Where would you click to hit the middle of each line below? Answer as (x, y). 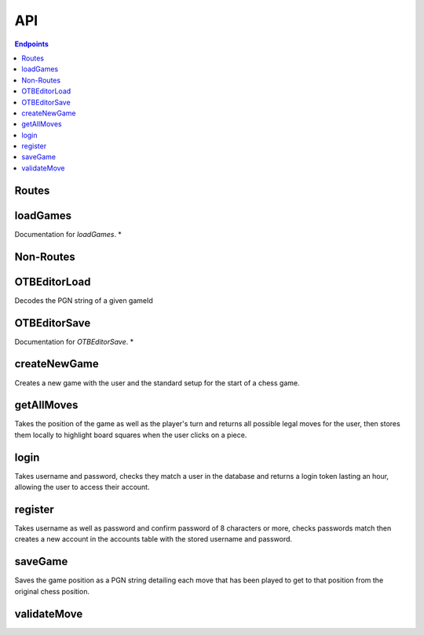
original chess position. (52, 591)
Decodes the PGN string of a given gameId (84, 300)
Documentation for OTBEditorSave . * (74, 341)
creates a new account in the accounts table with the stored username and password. (154, 539)
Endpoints (31, 44)
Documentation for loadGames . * (68, 234)
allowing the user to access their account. (82, 487)
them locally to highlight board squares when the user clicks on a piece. (131, 435)
